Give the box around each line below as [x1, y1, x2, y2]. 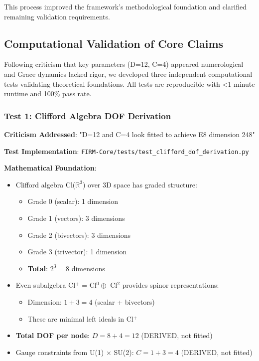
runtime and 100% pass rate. [4, 88, 92, 99]
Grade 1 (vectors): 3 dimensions [27, 213, 125, 223]
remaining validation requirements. [4, 11, 110, 21]
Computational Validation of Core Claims [4, 35, 224, 51]
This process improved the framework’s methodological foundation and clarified [4, 1, 247, 11]
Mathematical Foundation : [4, 163, 97, 173]
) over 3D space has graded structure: [82, 179, 197, 189]
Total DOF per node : [15, 330, 90, 341]
